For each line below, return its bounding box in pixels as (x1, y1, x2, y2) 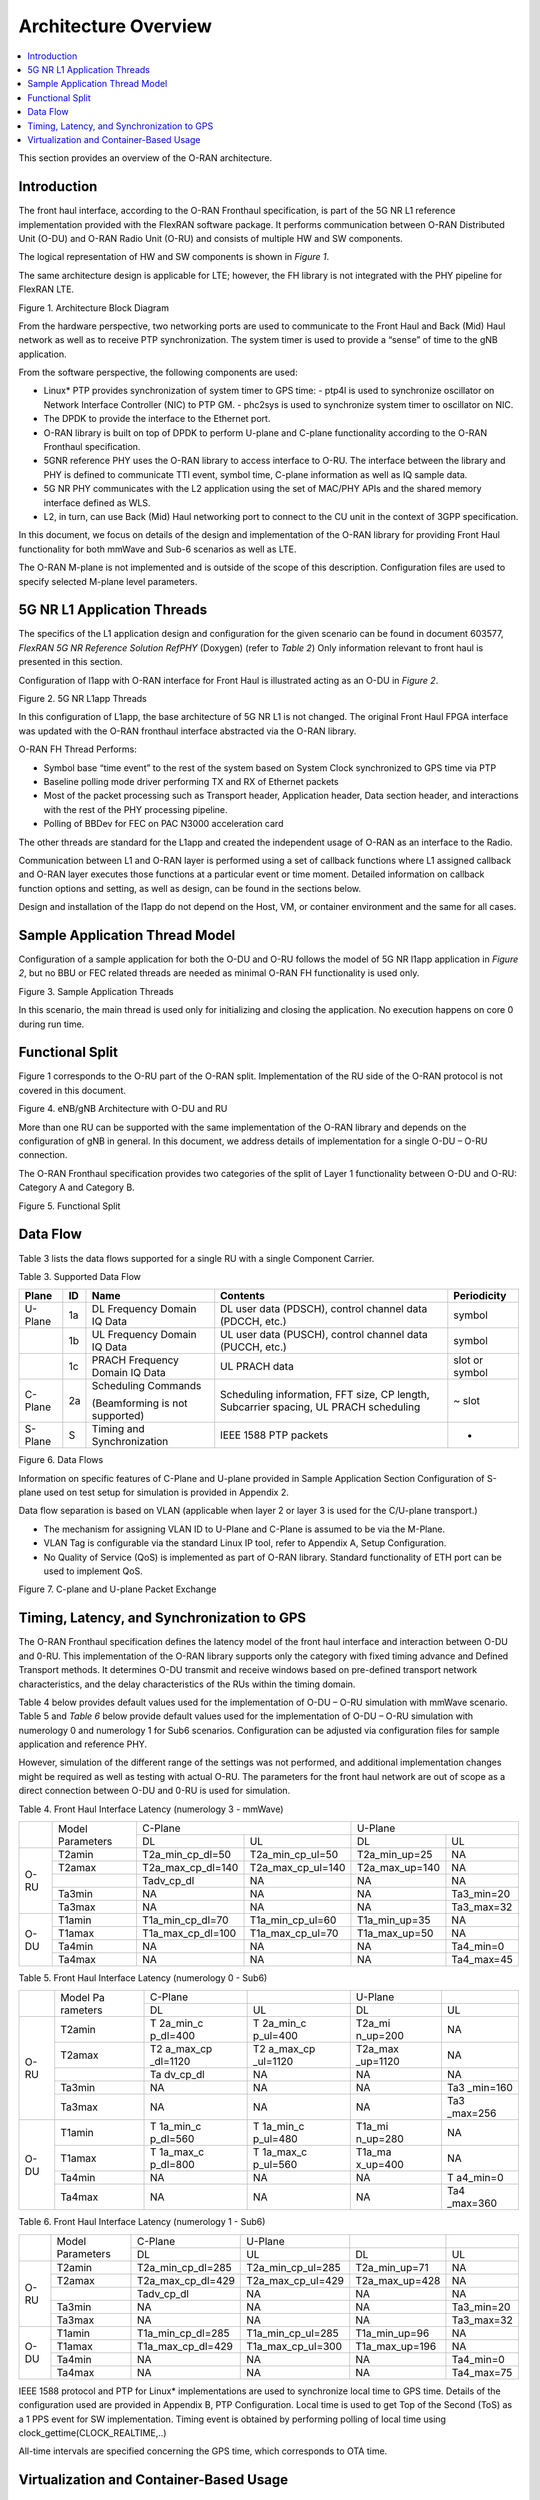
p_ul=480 (252, 2132, 299, 2146)
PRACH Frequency (91, 1353, 180, 1367)
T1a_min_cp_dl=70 (141, 1913, 229, 1927)
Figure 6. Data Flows (18, 1454, 104, 1466)
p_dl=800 (149, 2158, 195, 2172)
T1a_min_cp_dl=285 (136, 2326, 230, 2340)
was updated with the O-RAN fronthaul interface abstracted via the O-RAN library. (18, 725, 357, 737)
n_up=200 (355, 2029, 404, 2043)
